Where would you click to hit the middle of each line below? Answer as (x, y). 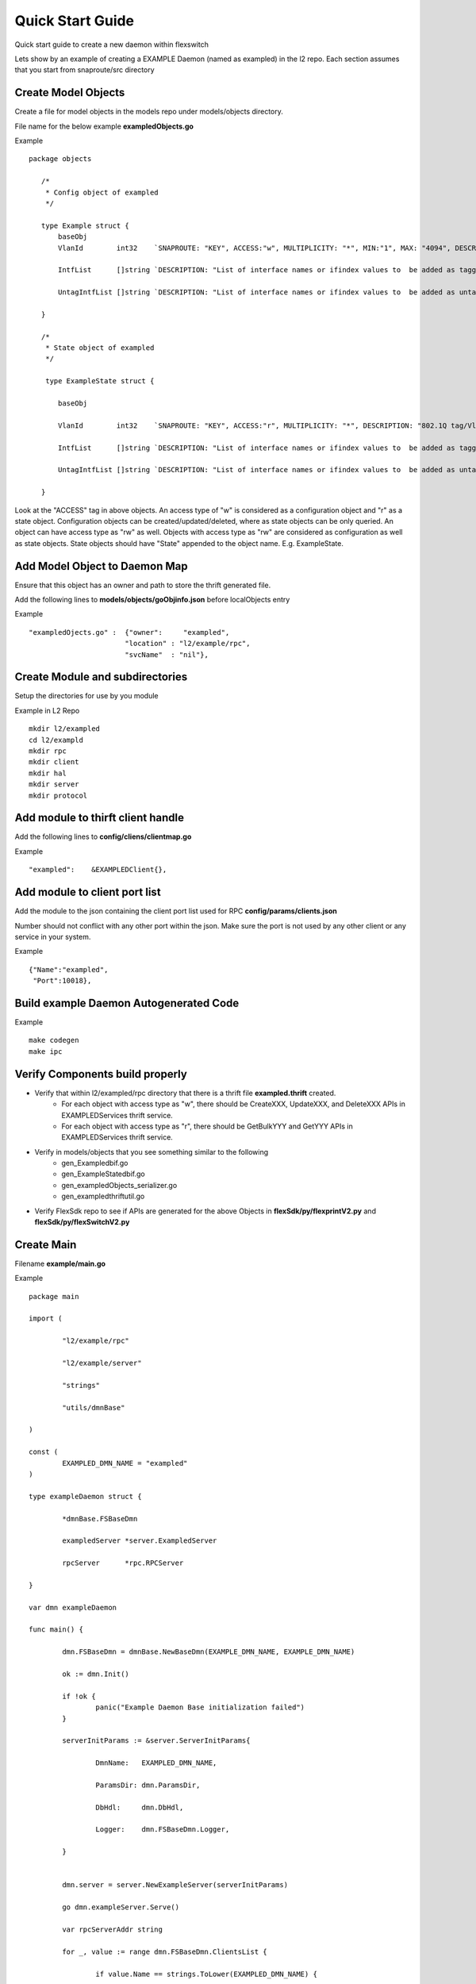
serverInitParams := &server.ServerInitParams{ (156, 1741)
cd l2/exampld (56, 740)
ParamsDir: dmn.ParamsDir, (148, 1785)
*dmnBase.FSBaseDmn (100, 1519)
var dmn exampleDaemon (73, 1607)
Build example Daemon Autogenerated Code (127, 1003)
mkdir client (54, 762)
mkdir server (54, 784)
